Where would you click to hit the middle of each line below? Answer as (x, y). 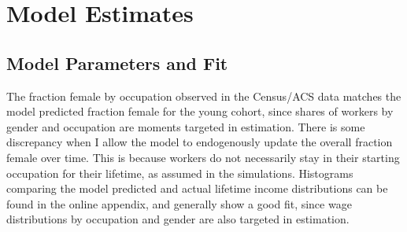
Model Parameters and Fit (117, 63)
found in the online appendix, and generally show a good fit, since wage (179, 203)
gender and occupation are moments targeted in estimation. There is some (186, 126)
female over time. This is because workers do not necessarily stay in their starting (203, 157)
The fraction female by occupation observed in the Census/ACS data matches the (204, 96)
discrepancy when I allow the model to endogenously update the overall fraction (200, 142)
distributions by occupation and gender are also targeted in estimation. (178, 219)
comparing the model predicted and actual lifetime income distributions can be (197, 188)
